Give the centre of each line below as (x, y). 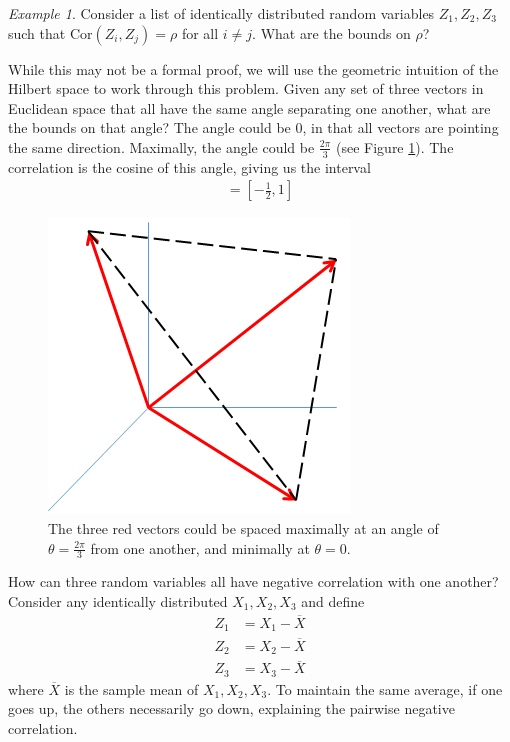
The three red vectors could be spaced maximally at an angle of (243, 528)
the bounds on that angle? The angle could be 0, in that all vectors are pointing (253, 127)
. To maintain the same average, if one (385, 688)
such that (37, 32)
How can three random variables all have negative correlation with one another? (253, 581)
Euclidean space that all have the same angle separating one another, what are (249, 107)
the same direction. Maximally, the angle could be (161, 146)
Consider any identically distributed (118, 601)
